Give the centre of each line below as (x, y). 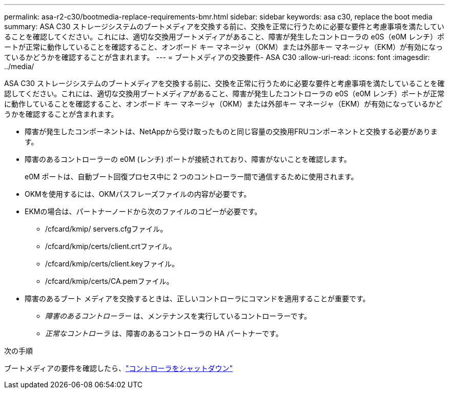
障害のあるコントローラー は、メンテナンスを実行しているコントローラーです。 (178, 316)
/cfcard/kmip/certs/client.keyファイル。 (112, 264)
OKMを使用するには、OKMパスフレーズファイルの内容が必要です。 (138, 194)
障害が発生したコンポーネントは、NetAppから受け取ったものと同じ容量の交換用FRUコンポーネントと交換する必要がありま (231, 131)
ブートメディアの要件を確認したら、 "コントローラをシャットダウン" (119, 368)
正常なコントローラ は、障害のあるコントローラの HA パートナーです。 (164, 333)
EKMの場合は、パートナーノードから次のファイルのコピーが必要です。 (143, 211)
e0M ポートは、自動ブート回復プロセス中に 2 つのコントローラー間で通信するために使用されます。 (191, 177)
